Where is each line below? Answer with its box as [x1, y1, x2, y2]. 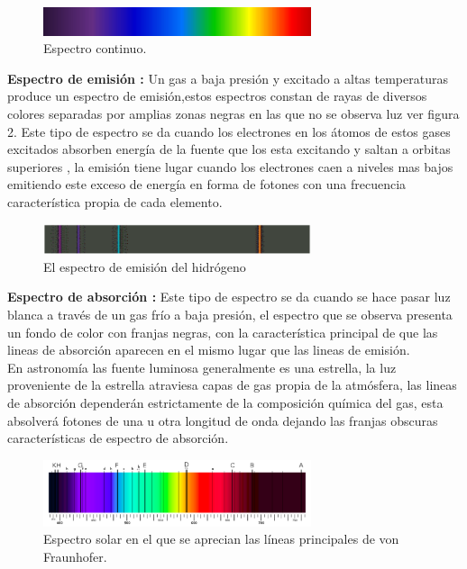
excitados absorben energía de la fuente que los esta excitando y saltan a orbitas [7, 140, 451, 158]
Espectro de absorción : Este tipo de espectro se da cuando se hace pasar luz [7, 287, 451, 306]
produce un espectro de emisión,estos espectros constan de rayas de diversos [7, 86, 427, 105]
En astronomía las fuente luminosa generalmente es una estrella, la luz [7, 357, 397, 376]
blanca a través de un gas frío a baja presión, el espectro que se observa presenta [7, 304, 453, 323]
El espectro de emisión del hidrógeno [43, 257, 246, 275]
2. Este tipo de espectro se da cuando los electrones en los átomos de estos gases [7, 122, 451, 140]
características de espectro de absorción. [7, 429, 229, 447]
